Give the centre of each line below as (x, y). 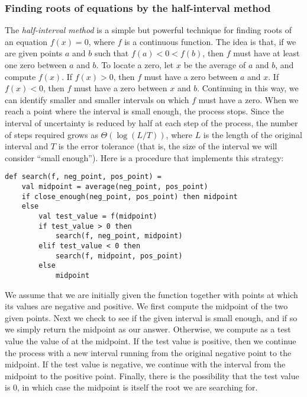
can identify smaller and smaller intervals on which (97, 99)
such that (112, 53)
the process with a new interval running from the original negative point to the (148, 352)
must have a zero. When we (248, 99)
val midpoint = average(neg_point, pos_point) (115, 187)
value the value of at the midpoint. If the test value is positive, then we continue (151, 340)
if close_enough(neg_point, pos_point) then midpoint (130, 196)
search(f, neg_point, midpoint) (119, 236)
